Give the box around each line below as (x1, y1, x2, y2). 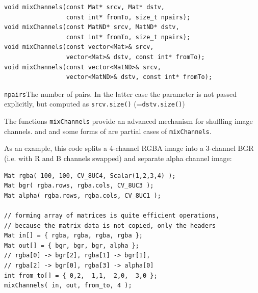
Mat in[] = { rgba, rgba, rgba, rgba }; (4, 232, 143, 239)
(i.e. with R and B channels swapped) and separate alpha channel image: (4, 152, 232, 163)
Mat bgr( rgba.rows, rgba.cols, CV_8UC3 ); (4, 182, 154, 190)
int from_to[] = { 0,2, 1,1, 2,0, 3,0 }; (4, 272, 158, 279)
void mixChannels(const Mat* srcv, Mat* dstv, (4, 4, 165, 11)
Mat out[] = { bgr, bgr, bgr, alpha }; (4, 242, 139, 249)
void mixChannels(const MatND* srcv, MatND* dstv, (4, 23, 179, 31)
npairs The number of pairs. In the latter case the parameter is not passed (4, 88, 237, 99)
